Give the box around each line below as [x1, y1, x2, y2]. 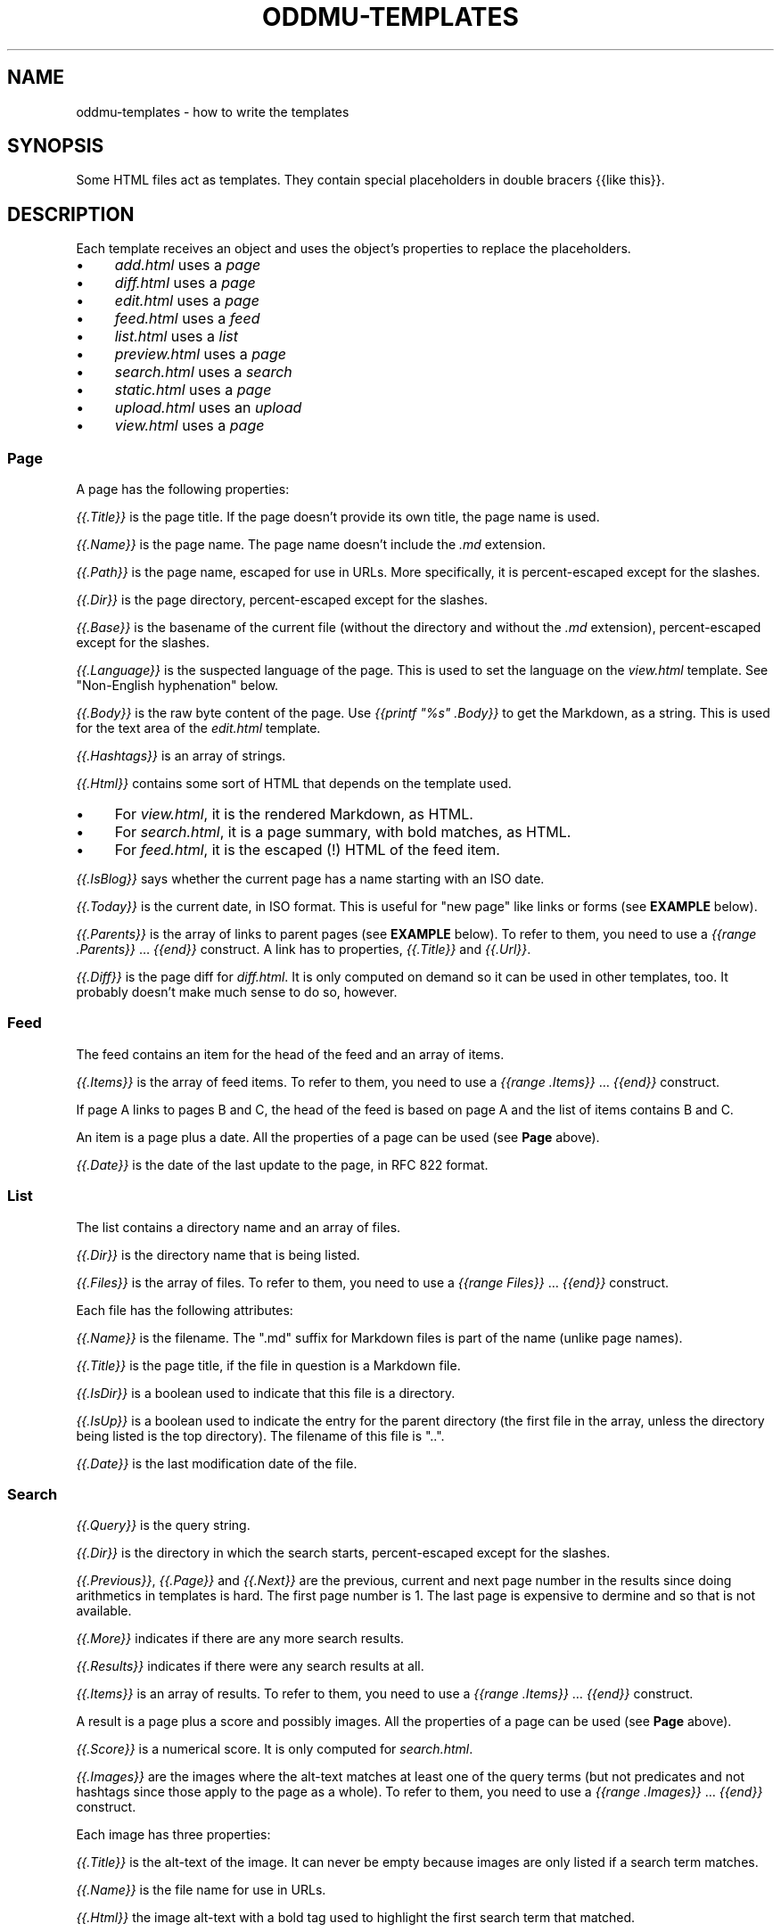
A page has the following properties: [76, 481, 290, 497]
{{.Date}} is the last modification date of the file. [76, 1455, 358, 1471]
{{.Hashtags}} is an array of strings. [76, 748, 286, 764]
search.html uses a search [114, 363, 292, 382]
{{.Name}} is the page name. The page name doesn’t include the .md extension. [76, 537, 546, 553]
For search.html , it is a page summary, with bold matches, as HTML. [114, 823, 571, 842]
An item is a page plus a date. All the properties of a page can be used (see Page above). [76, 1129, 600, 1145]
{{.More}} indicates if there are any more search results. [76, 1631, 405, 1647]
